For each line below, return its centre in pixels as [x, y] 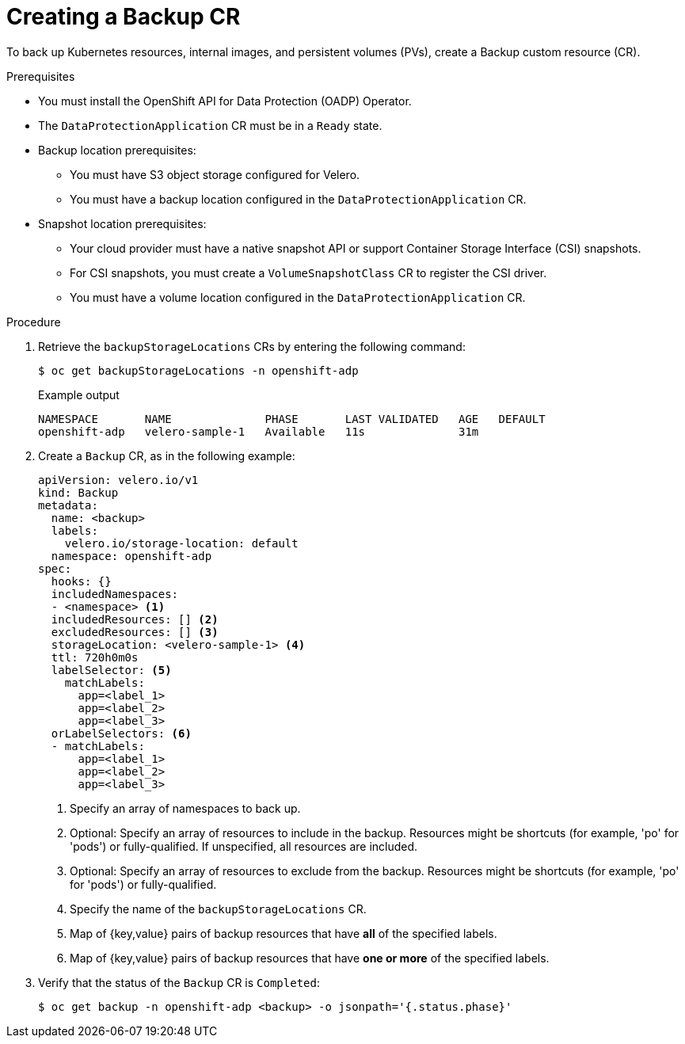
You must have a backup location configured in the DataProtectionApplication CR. [298, 199]
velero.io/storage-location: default [181, 543]
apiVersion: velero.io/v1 [118, 480]
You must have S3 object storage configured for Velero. [215, 174]
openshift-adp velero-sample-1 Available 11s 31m [259, 431]
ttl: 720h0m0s [95, 657]
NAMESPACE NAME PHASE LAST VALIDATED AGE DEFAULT [292, 419]
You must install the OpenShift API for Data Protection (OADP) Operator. [225, 101]
